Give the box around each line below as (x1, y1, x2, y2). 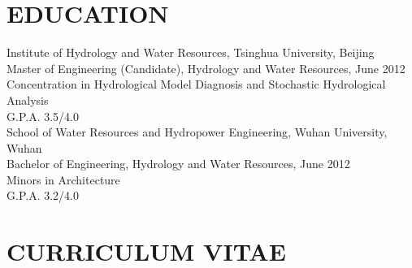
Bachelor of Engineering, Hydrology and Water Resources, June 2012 (7, 155, 350, 172)
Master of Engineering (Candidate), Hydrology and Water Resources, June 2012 (7, 59, 405, 76)
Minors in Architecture (7, 171, 120, 188)
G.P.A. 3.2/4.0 (7, 187, 79, 204)
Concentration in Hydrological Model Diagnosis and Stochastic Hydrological (7, 76, 386, 93)
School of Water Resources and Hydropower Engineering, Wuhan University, (7, 123, 388, 140)
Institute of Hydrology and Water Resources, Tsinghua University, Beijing (7, 44, 375, 61)
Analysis (7, 91, 49, 108)
